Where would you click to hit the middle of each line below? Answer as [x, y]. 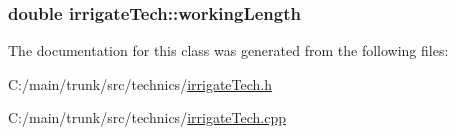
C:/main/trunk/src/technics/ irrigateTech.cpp [147, 117]
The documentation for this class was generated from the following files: [228, 50]
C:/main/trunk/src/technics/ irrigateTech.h [140, 83]
